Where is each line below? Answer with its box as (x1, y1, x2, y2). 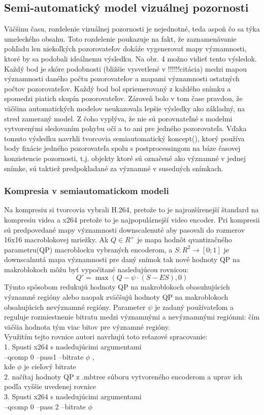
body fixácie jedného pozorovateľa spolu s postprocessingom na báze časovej (4, 143, 241, 153)
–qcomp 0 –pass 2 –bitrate (4, 401, 86, 411)
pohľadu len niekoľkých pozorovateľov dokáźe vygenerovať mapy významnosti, (4, 43, 247, 54)
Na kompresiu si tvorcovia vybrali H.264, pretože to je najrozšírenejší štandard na (4, 204, 259, 215)
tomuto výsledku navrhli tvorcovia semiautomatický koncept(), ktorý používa (4, 133, 245, 143)
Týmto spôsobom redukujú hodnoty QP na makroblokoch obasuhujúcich (4, 281, 230, 292)
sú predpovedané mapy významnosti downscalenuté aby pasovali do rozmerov (4, 224, 245, 235)
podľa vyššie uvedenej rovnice (4, 381, 96, 392)
